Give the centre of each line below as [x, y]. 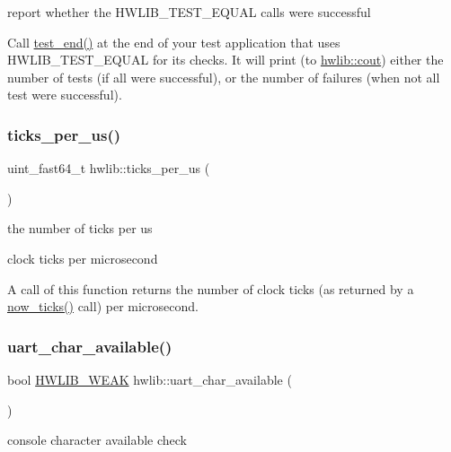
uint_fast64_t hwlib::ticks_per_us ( [109, 168]
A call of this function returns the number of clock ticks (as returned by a [211, 288]
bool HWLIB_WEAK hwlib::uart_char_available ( [150, 379]
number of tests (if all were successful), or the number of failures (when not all [224, 77]
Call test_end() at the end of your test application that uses [174, 42]
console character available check [97, 440]
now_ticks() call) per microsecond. [103, 306]
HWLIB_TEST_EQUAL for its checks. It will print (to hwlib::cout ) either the [225, 60]
